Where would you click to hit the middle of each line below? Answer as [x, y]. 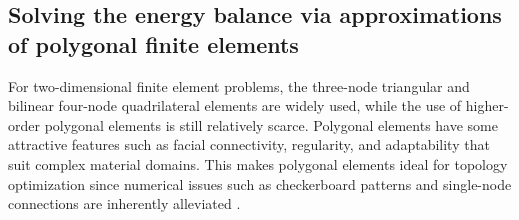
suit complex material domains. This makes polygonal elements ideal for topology [258, 163]
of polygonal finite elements [153, 43]
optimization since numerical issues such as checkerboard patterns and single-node [260, 183]
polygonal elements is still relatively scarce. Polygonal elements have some [271, 124]
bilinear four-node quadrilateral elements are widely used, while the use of [235, 105]
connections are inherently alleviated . [124, 203]
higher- [487, 105]
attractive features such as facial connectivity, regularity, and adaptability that [249, 144]
